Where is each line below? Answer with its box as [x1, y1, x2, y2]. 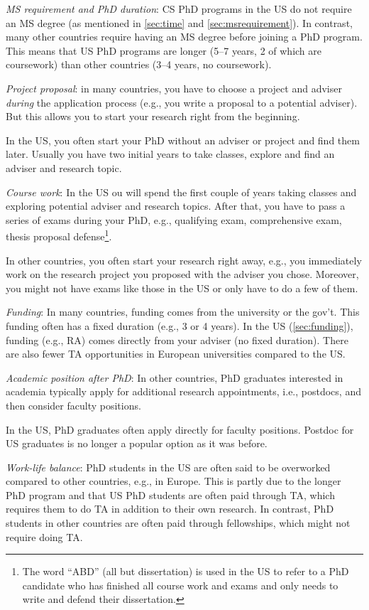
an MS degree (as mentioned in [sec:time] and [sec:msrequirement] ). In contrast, [6, 15, 353, 30]
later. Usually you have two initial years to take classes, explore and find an [6, 146, 335, 161]
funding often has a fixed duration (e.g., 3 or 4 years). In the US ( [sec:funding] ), [6, 318, 353, 333]
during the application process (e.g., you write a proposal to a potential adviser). [6, 95, 358, 109]
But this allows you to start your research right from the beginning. [6, 109, 300, 124]
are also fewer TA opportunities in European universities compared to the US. [6, 346, 346, 361]
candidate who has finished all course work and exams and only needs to [22, 577, 338, 592]
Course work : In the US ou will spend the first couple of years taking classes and [6, 184, 357, 199]
